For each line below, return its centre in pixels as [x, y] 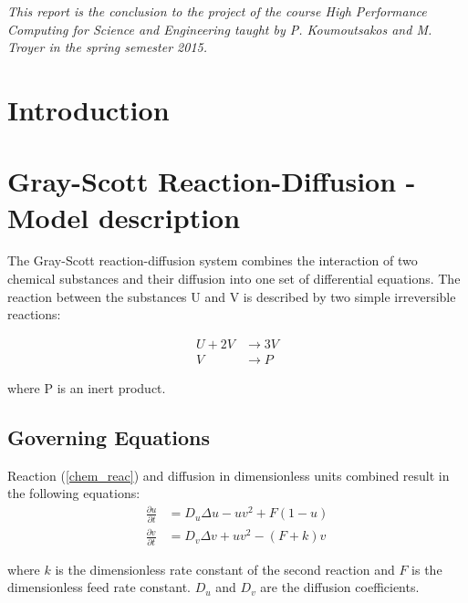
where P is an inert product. [87, 387]
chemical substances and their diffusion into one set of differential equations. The [234, 279]
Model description [124, 217]
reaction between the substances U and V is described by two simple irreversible [232, 296]
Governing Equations [109, 437]
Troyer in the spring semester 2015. [108, 47]
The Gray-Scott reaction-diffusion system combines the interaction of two [213, 260]
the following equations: [74, 493]
